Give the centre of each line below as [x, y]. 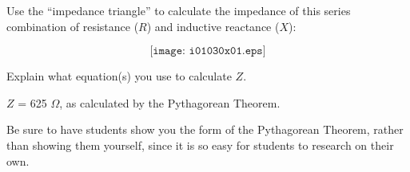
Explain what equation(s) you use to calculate [119, 76]
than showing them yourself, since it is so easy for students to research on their [200, 145]
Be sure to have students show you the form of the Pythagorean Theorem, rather [205, 129]
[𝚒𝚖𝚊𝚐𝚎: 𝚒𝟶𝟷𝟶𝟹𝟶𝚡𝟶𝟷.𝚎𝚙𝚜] [208, 51]
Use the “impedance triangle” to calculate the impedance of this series [179, 10]
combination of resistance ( [73, 26]
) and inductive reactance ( [213, 26]
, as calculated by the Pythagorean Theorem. [170, 102]
